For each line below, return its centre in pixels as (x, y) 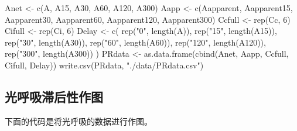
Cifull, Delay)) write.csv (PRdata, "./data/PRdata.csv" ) (104, 65)
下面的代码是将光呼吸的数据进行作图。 (78, 121)
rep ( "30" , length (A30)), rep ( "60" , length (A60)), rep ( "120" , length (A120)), (135, 42)
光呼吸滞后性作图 (54, 96)
